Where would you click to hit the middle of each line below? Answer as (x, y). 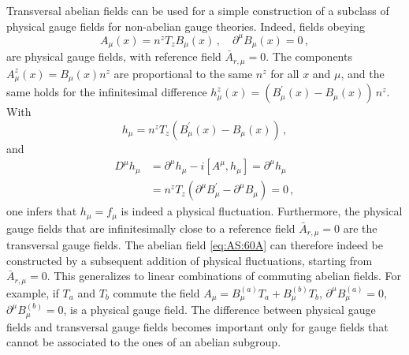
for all (285, 73)
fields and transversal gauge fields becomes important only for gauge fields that (197, 326)
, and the (363, 73)
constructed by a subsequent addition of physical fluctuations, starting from (190, 260)
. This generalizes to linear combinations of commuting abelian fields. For (224, 276)
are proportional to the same (183, 73)
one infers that (42, 211)
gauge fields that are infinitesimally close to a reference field (151, 228)
